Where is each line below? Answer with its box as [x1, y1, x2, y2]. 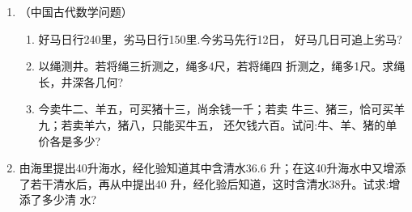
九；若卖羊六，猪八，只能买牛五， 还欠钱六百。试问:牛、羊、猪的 [38, 116, 386, 133]
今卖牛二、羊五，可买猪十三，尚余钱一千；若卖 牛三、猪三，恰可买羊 [38, 100, 406, 117]
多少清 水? [41, 191, 97, 208]
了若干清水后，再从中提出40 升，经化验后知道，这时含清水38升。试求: [19, 175, 389, 192]
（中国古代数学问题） [19, 3, 133, 19]
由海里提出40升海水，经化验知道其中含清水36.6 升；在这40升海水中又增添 [19, 159, 406, 176]
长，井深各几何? [38, 73, 124, 90]
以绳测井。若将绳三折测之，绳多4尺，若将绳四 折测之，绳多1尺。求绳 [38, 57, 406, 74]
